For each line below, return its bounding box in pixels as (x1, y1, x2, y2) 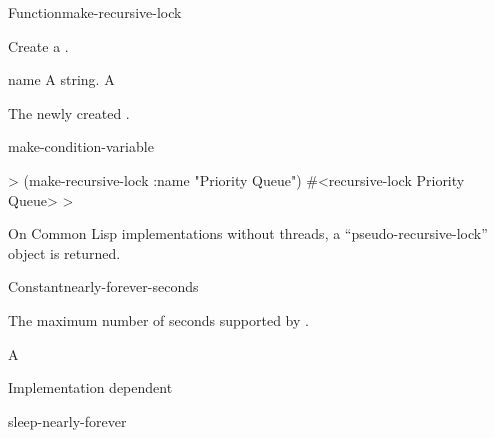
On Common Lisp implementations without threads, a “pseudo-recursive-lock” (8, 223, 488, 244)
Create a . (8, 35, 69, 56)
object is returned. (8, 242, 121, 263)
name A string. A (8, 69, 115, 90)
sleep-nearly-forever (8, 410, 127, 431)
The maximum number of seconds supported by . (8, 309, 309, 330)
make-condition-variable (8, 136, 154, 157)
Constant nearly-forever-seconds (8, 276, 199, 297)
